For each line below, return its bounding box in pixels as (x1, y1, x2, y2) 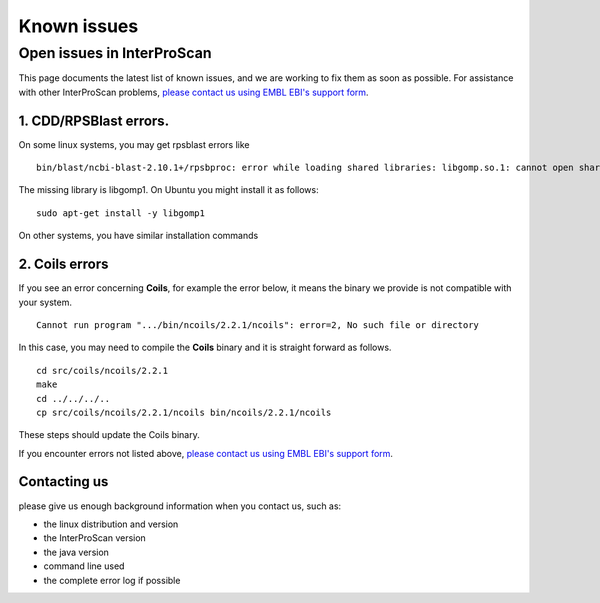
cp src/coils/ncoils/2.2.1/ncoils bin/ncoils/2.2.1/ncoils (36, 406, 332, 418)
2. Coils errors (18, 256, 109, 273)
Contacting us (18, 473, 109, 490)
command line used (43, 560, 125, 572)
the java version (43, 546, 110, 558)
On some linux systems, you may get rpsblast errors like (18, 138, 250, 150)
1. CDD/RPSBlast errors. (18, 112, 170, 129)
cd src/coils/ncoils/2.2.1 (36, 365, 169, 376)
